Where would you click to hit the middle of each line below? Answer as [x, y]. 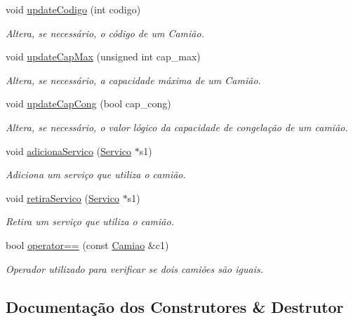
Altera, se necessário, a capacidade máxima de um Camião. [133, 80]
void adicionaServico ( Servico [69, 150]
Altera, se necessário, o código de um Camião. [105, 33]
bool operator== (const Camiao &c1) [87, 244]
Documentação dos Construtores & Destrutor [175, 306]
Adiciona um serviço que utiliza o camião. [96, 174]
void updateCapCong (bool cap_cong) [88, 103]
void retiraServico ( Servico [62, 197]
